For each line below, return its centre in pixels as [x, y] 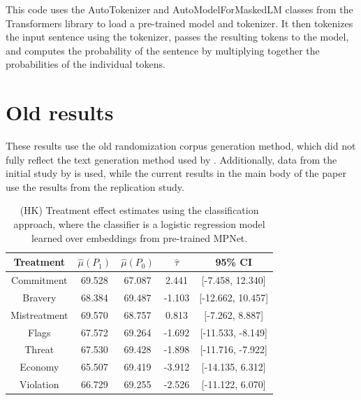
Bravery [39, 297]
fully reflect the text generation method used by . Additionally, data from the [171, 159]
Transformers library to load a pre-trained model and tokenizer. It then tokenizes [179, 23]
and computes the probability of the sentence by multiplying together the [163, 50]
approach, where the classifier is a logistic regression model [139, 224]
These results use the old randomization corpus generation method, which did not [181, 146]
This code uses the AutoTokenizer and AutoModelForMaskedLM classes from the [179, 9]
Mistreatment [39, 314]
